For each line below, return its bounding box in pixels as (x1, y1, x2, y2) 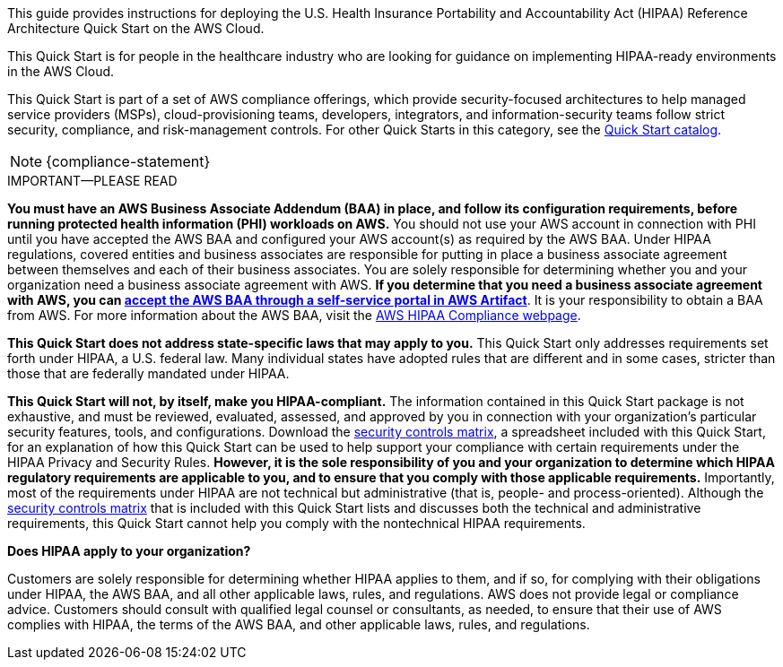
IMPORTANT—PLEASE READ (7, 173, 178, 188)
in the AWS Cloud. (7, 64, 115, 79)
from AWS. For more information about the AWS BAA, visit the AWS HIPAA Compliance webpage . (7, 308, 581, 323)
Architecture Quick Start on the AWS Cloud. (7, 21, 265, 36)
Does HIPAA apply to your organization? (7, 543, 251, 559)
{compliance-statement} (46, 152, 211, 170)
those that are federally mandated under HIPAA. (7, 366, 290, 381)
